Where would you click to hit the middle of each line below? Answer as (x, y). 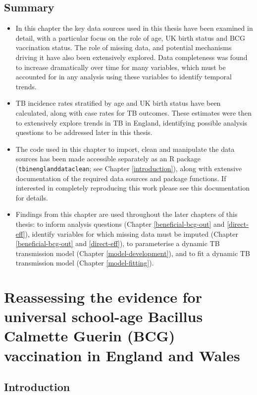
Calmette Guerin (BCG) (90, 336)
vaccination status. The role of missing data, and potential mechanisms (124, 47)
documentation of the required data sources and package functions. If (121, 178)
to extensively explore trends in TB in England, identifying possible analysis (131, 122)
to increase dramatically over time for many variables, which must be (121, 67)
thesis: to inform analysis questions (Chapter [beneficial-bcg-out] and (120, 224)
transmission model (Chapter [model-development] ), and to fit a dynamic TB (133, 253)
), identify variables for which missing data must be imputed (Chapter (132, 233)
